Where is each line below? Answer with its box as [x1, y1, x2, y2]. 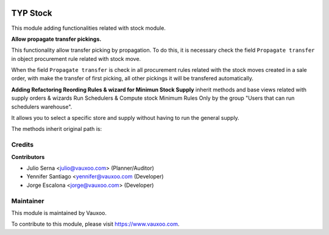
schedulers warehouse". [11, 103, 73, 110]
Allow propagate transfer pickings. [11, 35, 102, 43]
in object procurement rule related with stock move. [11, 55, 141, 62]
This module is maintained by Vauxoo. [11, 209, 107, 216]
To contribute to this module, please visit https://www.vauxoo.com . [11, 220, 180, 228]
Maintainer [11, 197, 44, 205]
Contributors [11, 153, 45, 161]
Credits [11, 141, 34, 149]
